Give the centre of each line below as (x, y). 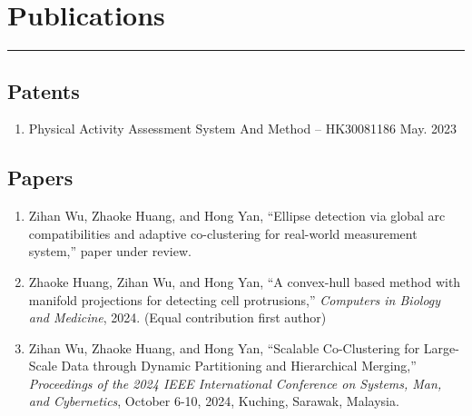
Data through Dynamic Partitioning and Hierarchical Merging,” (239, 366)
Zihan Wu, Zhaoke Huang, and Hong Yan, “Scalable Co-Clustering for (224, 347)
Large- (441, 347)
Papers (40, 178)
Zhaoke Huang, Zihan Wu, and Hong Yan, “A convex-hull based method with (245, 281)
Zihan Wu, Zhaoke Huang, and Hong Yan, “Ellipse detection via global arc (237, 216)
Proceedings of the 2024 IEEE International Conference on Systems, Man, (235, 383)
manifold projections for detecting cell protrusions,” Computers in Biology (235, 299)
